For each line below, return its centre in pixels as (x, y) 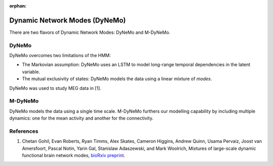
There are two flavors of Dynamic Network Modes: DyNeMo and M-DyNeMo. (90, 32)
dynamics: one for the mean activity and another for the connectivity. (81, 118)
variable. (31, 72)
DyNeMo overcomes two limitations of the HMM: (60, 56)
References (24, 131)
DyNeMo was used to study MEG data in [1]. (55, 88)
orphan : (18, 6)
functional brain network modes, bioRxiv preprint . (74, 155)
